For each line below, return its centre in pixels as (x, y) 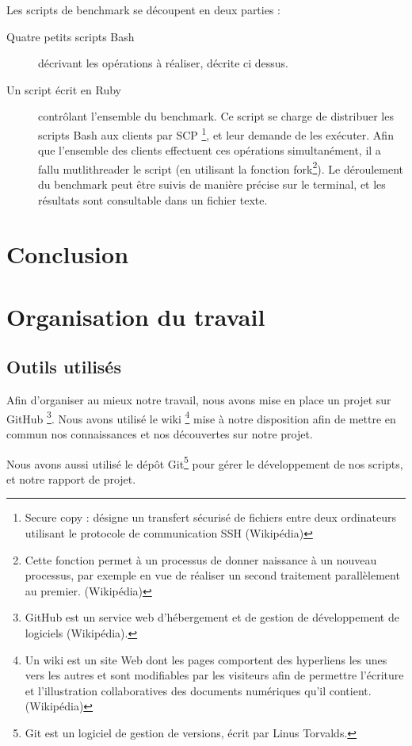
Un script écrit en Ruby (64, 89)
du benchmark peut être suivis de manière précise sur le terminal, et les (212, 184)
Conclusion (68, 254)
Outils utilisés (64, 367)
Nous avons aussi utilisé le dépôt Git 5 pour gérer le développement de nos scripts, (205, 462)
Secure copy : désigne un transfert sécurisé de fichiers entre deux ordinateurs (210, 517)
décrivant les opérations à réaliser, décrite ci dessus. (164, 63)
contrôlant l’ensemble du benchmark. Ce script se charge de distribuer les (216, 116)
